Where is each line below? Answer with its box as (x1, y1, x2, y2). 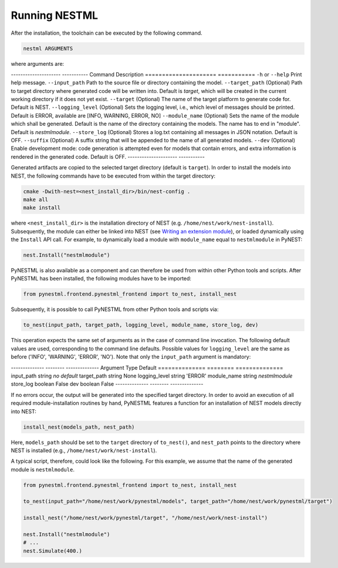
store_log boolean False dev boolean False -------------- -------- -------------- (11, 380, 204, 387)
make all (23, 196, 49, 203)
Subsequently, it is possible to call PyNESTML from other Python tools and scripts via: (11, 306, 219, 313)
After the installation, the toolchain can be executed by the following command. (11, 29, 202, 36)
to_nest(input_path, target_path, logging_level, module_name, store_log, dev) (23, 322, 259, 329)
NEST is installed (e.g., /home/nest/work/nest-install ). (11, 447, 157, 454)
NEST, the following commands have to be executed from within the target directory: (11, 172, 216, 179)
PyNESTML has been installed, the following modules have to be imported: (11, 275, 192, 282)
